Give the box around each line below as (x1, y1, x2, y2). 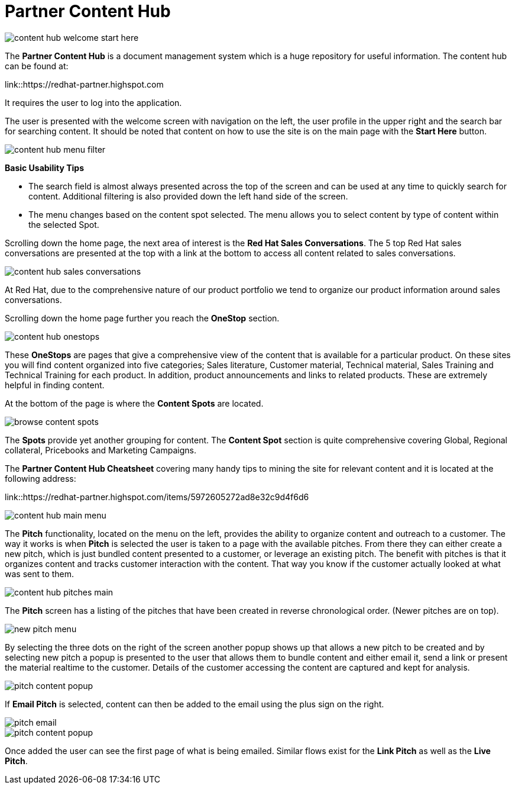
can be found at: (5, 60, 69, 71)
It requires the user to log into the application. (5, 97, 182, 108)
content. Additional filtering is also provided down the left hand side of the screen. (28, 191, 348, 201)
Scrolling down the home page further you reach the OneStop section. (5, 313, 280, 323)
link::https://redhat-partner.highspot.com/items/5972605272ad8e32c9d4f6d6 (5, 491, 309, 502)
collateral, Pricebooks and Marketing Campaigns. (5, 445, 196, 455)
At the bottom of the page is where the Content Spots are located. (5, 398, 264, 408)
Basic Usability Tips (5, 162, 84, 173)
